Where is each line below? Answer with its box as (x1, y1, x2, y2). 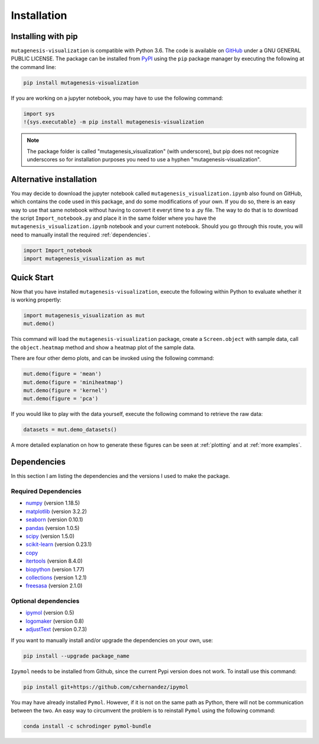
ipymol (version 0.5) (25, 609, 74, 616)
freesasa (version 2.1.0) (25, 582, 83, 589)
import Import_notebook (23, 247, 93, 254)
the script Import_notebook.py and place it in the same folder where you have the (11, 215, 216, 222)
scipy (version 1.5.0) (25, 532, 75, 540)
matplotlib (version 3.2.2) (25, 508, 87, 515)
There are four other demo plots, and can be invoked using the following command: (11, 355, 214, 362)
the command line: (11, 63, 56, 70)
